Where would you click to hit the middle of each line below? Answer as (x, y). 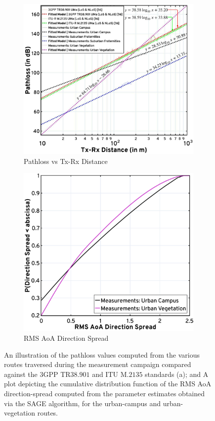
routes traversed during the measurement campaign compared (98, 364)
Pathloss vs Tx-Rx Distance (66, 161)
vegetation (20, 413)
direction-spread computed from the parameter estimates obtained (105, 393)
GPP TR (57, 374)
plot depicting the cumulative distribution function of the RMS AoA (108, 384)
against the (21, 374)
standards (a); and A (177, 374)
